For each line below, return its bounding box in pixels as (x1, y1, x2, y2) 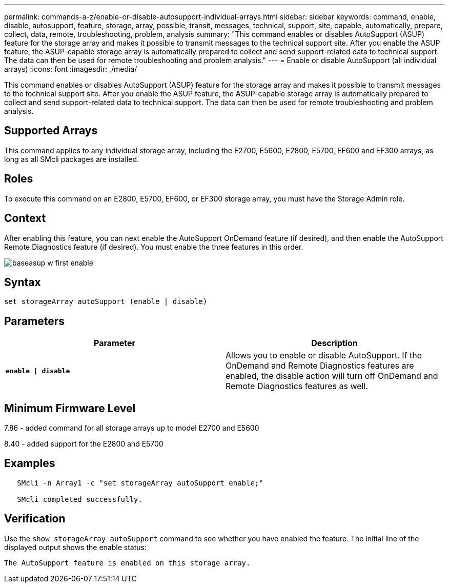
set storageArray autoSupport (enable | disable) (4, 297, 208, 306)
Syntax (4, 275, 41, 289)
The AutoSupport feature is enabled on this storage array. (4, 558, 251, 567)
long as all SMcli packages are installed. (4, 154, 139, 164)
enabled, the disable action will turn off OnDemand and (226, 371, 438, 381)
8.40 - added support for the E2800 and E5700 (4, 439, 164, 449)
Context (4, 212, 46, 225)
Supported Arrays (4, 124, 98, 137)
